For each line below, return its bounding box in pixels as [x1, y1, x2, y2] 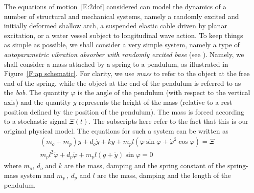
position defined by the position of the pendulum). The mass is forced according [4, 106, 244, 116]
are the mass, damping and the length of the [97, 170, 231, 180]
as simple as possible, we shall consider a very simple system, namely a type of [4, 39, 240, 50]
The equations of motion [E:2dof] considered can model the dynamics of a [4, 1, 227, 11]
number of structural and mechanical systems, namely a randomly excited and [4, 11, 239, 21]
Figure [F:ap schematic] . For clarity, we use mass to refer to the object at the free [4, 68, 250, 78]
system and [21, 170, 55, 180]
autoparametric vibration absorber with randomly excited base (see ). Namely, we [4, 49, 244, 59]
